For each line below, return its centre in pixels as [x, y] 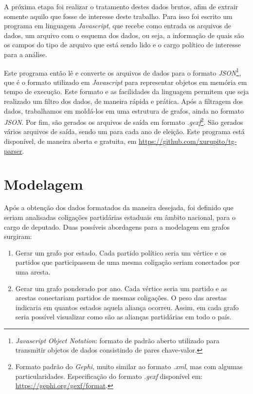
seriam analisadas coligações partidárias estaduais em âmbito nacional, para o [120, 217]
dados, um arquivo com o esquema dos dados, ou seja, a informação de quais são [124, 35]
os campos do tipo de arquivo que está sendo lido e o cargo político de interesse [122, 45]
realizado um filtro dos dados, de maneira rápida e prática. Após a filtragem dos [124, 101]
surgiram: [18, 236]
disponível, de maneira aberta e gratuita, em [70, 141]
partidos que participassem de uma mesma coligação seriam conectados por [127, 262]
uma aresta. [33, 271]
